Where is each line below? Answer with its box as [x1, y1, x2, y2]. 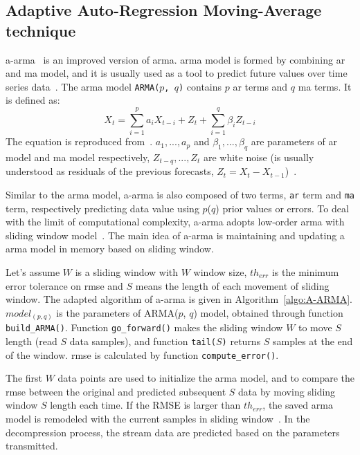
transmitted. [6, 438, 58, 453]
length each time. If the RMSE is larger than [50, 398, 241, 412]
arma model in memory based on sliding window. [6, 241, 214, 256]
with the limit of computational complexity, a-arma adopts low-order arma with [6, 214, 345, 229]
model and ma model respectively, [6, 149, 150, 164]
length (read [6, 333, 57, 348]
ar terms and [233, 79, 288, 93]
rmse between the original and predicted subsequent [6, 384, 226, 398]
